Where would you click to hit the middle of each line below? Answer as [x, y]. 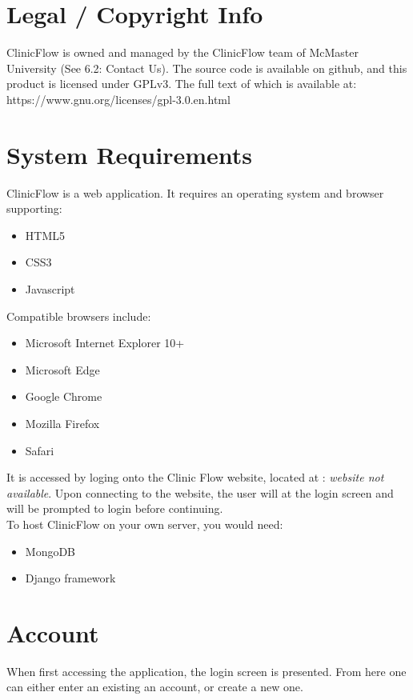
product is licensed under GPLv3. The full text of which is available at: [182, 84]
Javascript [50, 289]
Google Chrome [64, 396]
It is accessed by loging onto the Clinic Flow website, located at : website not [195, 477]
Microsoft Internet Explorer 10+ [105, 343]
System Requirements [129, 154]
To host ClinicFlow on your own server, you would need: [145, 524]
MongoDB [50, 551]
